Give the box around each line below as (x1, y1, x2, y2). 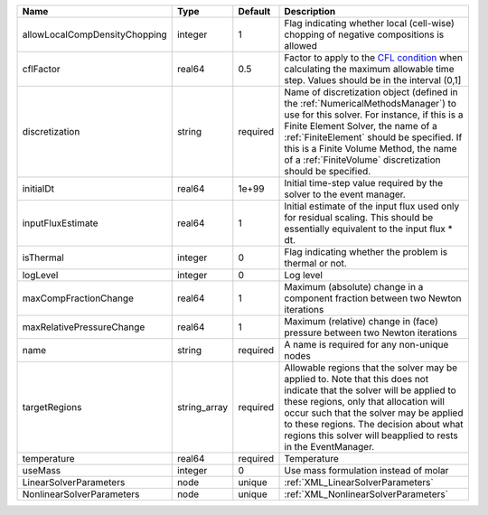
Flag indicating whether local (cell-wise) (284, 17, 455, 29)
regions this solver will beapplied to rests (284, 429, 458, 442)
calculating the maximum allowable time (284, 63, 455, 75)
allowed (284, 40, 318, 51)
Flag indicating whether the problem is (284, 246, 447, 257)
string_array (176, 401, 229, 413)
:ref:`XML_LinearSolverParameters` (284, 476, 434, 488)
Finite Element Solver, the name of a (284, 120, 437, 132)
